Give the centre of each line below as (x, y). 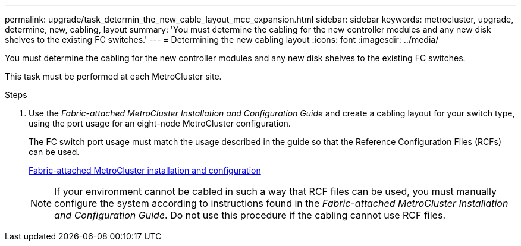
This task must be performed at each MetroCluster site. (113, 76)
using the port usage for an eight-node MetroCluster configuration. (160, 123)
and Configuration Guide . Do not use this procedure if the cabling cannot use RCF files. (250, 215)
